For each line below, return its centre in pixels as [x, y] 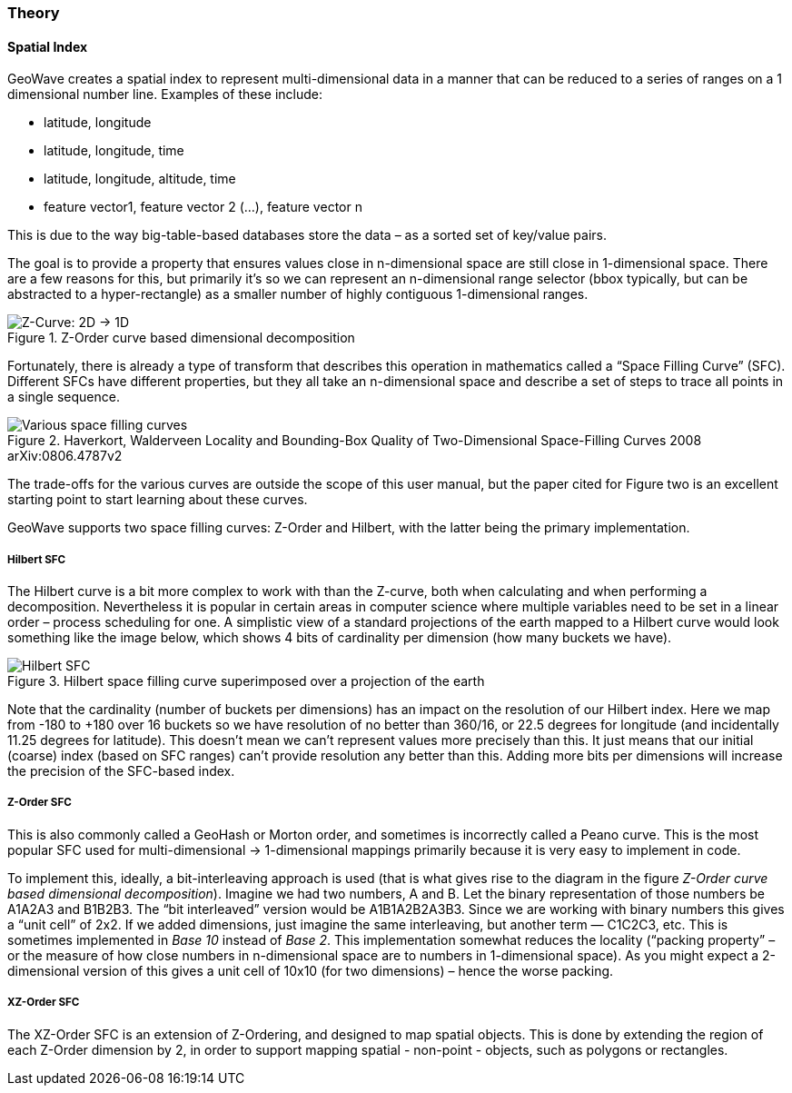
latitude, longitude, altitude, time [140, 179]
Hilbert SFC [37, 559]
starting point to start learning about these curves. [158, 500]
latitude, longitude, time [114, 151]
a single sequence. [64, 397]
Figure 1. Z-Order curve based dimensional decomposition [181, 338]
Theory [34, 13]
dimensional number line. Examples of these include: [165, 94]
